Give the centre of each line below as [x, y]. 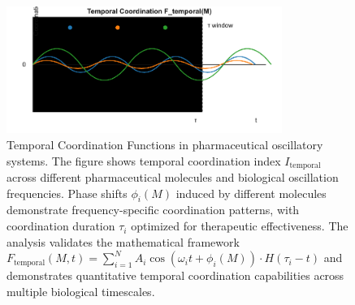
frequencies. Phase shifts [67, 193]
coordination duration [61, 226]
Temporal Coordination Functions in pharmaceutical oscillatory [165, 145]
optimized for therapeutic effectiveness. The [240, 226]
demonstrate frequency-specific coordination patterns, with [153, 210]
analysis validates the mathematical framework [123, 241]
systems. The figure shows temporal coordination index [144, 160]
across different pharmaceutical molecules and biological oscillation [173, 177]
